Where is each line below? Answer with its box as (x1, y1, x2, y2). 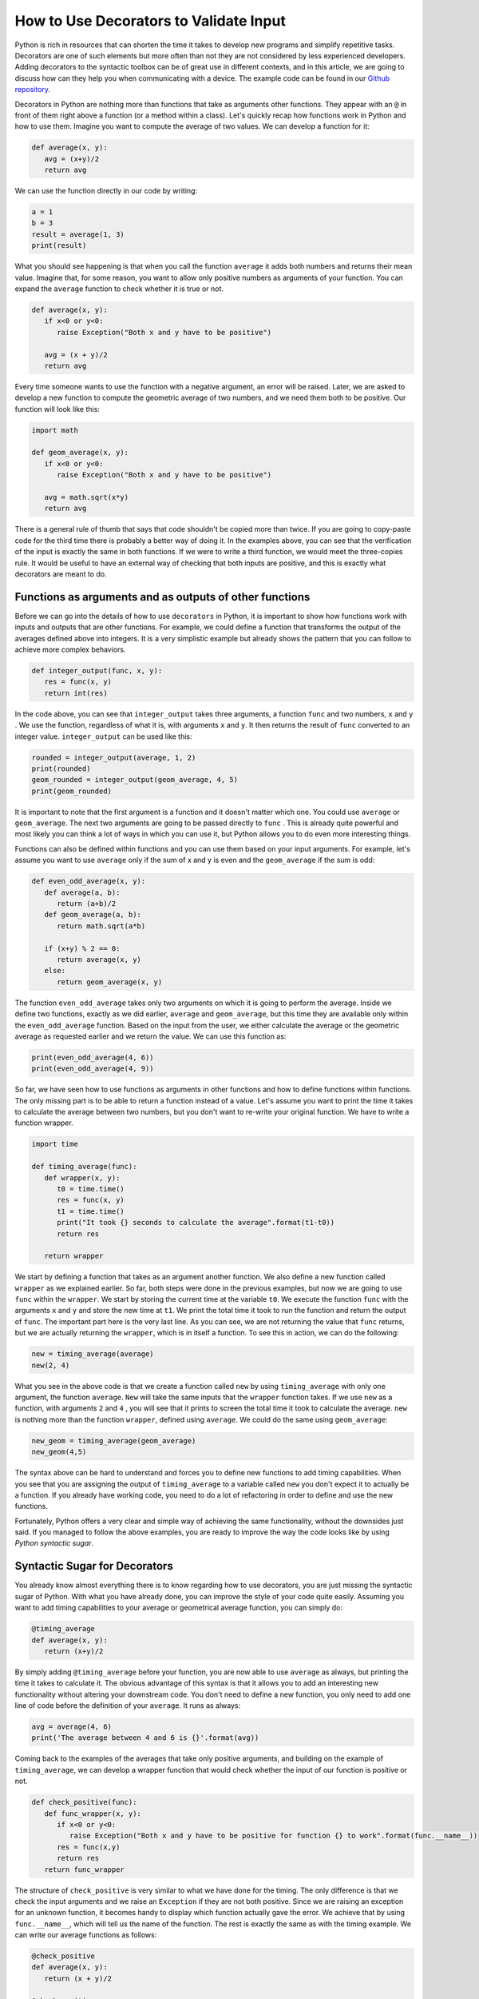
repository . (14, 85, 51, 94)
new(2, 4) (31, 1360, 70, 1370)
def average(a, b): (44, 888, 121, 897)
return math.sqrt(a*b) (57, 921, 146, 931)
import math (31, 425, 79, 435)
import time (31, 1139, 79, 1149)
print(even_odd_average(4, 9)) (31, 1064, 155, 1073)
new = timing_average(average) (31, 1350, 155, 1359)
